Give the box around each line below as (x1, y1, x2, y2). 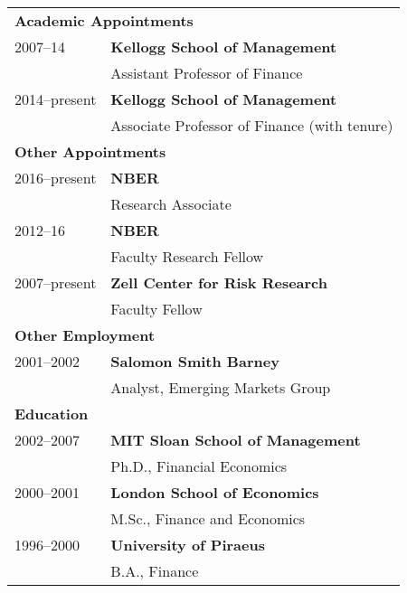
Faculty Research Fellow (110, 246, 264, 267)
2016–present (14, 167, 97, 188)
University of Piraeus (110, 534, 265, 555)
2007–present (14, 272, 97, 293)
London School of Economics (110, 482, 319, 503)
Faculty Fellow (110, 298, 203, 319)
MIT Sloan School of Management (110, 429, 361, 450)
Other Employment (14, 325, 156, 345)
